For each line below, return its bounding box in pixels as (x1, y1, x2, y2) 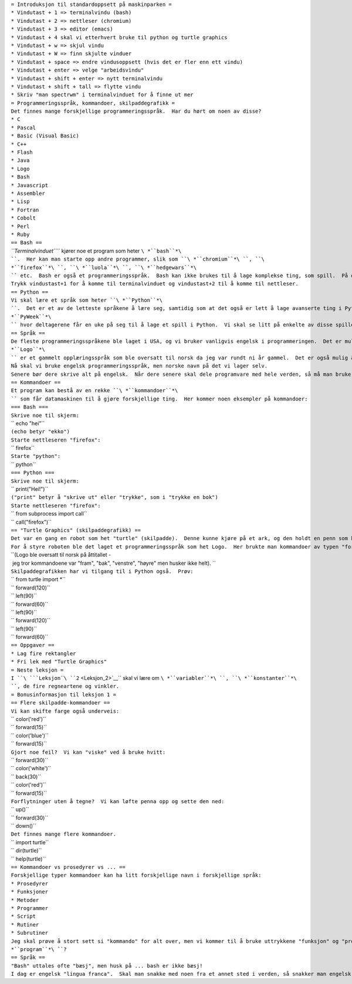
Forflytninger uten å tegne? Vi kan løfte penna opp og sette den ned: (11, 798, 225, 804)
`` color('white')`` (11, 765, 52, 772)
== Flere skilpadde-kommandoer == (11, 699, 110, 706)
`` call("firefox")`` (11, 518, 52, 525)
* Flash (11, 149, 33, 156)
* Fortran (11, 206, 39, 213)
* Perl (11, 223, 30, 230)
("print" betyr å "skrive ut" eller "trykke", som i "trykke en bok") (11, 494, 218, 501)
